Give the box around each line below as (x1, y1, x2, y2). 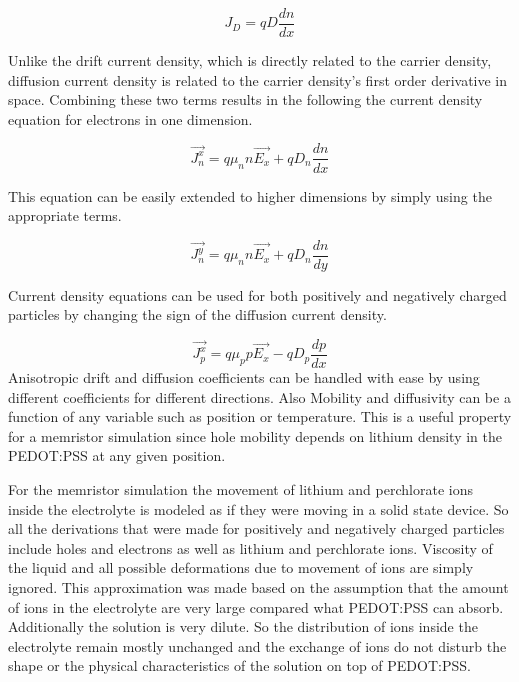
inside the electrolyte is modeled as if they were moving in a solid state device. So (8, 498, 509, 519)
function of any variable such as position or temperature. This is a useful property (8, 406, 512, 427)
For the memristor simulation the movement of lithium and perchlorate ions (8, 478, 473, 499)
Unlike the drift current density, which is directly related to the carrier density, (8, 50, 492, 71)
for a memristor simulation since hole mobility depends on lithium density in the (8, 425, 503, 446)
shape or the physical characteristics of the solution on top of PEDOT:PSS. (8, 655, 471, 676)
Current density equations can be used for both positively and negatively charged (8, 284, 507, 305)
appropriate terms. (8, 205, 122, 226)
